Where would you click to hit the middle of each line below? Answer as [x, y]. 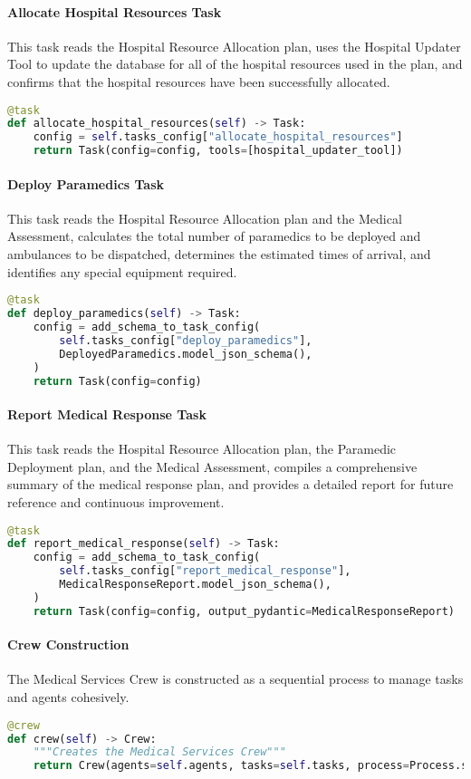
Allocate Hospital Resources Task [115, 11]
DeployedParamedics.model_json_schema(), [186, 354]
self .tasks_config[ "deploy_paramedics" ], [186, 340]
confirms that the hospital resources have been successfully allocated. [199, 81]
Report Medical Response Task [107, 414]
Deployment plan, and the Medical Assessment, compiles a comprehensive [212, 466]
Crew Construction [68, 644]
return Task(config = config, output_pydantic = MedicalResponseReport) [244, 611]
